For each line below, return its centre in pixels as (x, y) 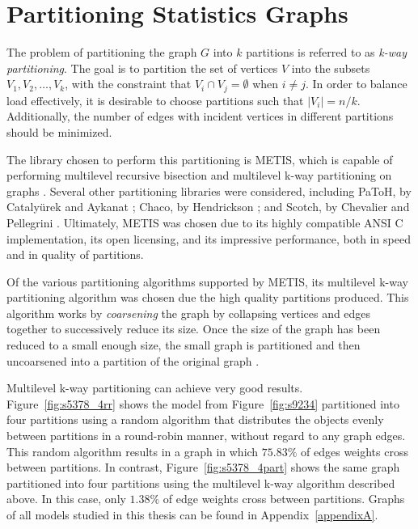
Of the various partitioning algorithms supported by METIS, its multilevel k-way (207, 281)
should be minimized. (59, 131)
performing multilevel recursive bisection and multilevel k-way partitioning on (199, 175)
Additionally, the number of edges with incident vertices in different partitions (200, 116)
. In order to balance (357, 84)
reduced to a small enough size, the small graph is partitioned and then (184, 345)
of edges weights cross (355, 451)
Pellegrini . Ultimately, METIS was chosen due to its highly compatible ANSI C (205, 222)
